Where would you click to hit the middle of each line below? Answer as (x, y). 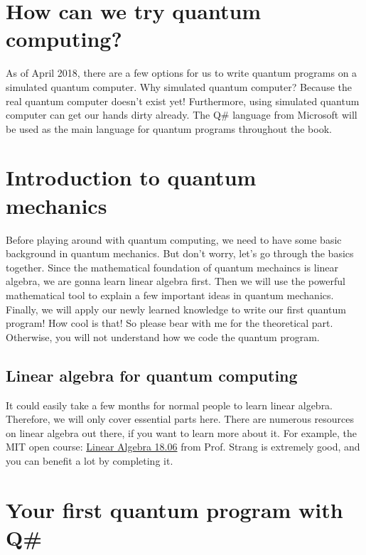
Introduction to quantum (131, 177)
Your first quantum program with (174, 509)
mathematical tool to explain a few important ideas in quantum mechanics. (170, 295)
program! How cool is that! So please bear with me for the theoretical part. (169, 323)
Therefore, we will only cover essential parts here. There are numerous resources (180, 419)
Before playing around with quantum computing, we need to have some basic (174, 239)
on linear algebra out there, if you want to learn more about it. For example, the (181, 432)
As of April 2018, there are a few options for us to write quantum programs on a (182, 73)
